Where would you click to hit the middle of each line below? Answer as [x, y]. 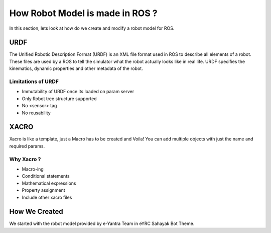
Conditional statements [46, 176]
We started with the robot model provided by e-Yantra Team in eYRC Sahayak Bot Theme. [102, 223]
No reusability [36, 113]
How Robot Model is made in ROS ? [83, 13]
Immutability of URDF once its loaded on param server [78, 92]
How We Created [36, 212]
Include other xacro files [47, 197]
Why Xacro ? [25, 159]
